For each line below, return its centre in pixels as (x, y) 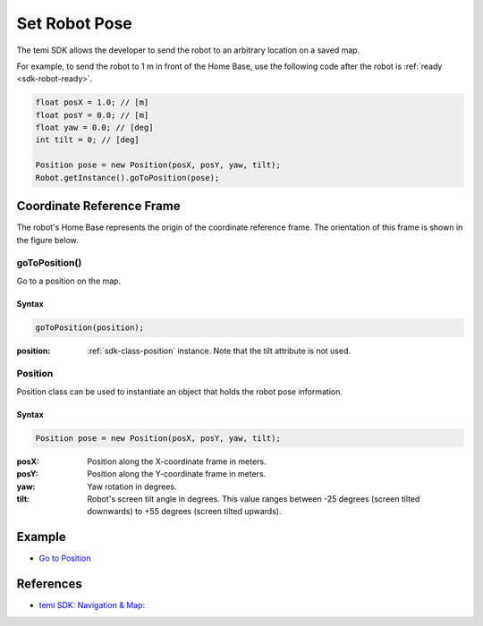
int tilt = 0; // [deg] (88, 140)
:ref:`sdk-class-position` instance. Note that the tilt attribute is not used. (219, 351)
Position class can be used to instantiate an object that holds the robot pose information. (180, 391)
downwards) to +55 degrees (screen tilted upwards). (184, 512)
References (49, 584)
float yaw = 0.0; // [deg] (94, 128)
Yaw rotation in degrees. (132, 486)
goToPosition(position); (90, 327)
